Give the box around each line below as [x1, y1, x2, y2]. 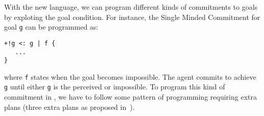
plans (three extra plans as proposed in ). [4, 101, 135, 112]
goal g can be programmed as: [4, 21, 99, 32]
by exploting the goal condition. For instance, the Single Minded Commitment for [4, 11, 260, 22]
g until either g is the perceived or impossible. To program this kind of [4, 81, 225, 92]
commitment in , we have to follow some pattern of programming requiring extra [4, 91, 257, 102]
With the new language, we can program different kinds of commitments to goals [4, 2, 258, 12]
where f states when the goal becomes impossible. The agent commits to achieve [4, 71, 256, 82]
